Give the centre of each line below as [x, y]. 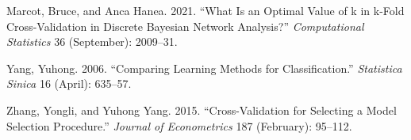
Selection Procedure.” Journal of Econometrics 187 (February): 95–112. [179, 125]
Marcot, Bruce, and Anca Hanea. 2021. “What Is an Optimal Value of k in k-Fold [205, 10]
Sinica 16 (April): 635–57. [69, 83]
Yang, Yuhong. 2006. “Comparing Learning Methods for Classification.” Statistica [204, 68]
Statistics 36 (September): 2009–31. [92, 42]
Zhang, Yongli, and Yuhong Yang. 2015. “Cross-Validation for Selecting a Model [202, 110]
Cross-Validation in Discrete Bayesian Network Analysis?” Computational [185, 26]
